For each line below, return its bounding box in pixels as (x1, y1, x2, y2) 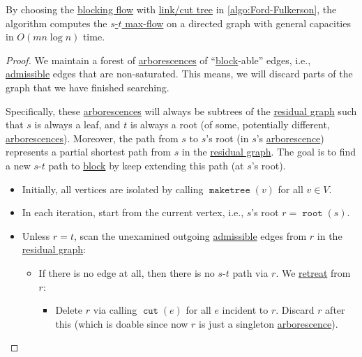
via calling (93, 303, 137, 317)
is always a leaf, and (34, 117, 121, 132)
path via (232, 265, 269, 280)
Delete (55, 303, 83, 317)
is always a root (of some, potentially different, (130, 117, 330, 132)
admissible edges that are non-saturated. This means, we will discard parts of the (6, 66, 353, 81)
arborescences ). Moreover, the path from (6, 130, 179, 145)
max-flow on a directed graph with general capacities (125, 15, 351, 30)
